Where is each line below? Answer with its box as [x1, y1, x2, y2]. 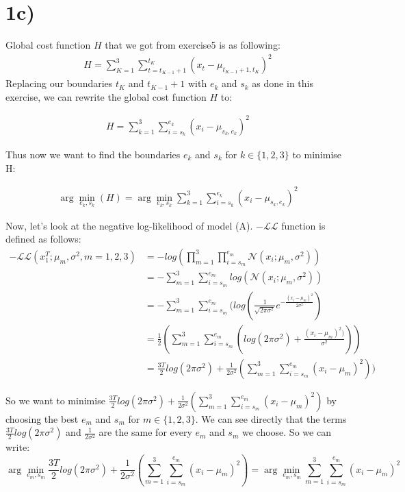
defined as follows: [5, 232, 81, 246]
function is [281, 218, 326, 232]
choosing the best [5, 411, 79, 426]
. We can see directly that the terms [195, 411, 347, 426]
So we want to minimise [5, 393, 105, 407]
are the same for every [99, 425, 192, 439]
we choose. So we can [241, 425, 331, 439]
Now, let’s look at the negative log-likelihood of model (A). [5, 218, 253, 232]
